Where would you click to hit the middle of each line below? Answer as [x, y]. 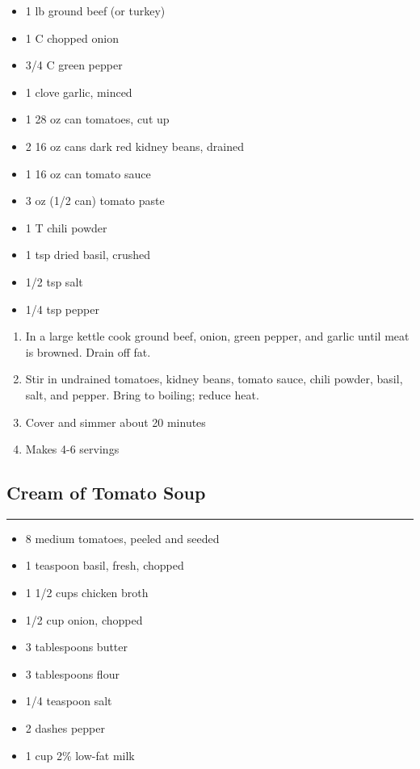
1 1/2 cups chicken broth [87, 593]
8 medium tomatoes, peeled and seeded [122, 538]
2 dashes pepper [65, 728]
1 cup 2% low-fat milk [80, 755]
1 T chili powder [66, 227]
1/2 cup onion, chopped [84, 619]
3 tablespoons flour [72, 673]
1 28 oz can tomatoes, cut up [97, 119]
